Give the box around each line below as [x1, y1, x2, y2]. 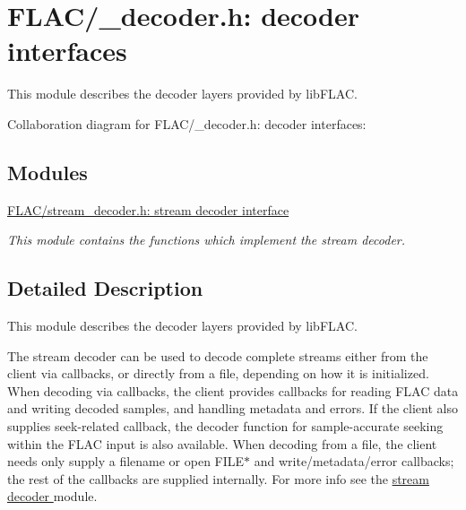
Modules [7, 158, 88, 186]
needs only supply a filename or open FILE [7, 452, 245, 471]
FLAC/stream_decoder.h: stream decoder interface [7, 200, 289, 219]
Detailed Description [7, 274, 203, 302]
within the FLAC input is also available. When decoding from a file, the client [7, 434, 437, 453]
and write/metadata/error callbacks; [254, 452, 454, 471]
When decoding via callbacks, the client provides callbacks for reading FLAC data [7, 381, 459, 400]
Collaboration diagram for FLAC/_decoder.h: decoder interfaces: [7, 114, 367, 133]
